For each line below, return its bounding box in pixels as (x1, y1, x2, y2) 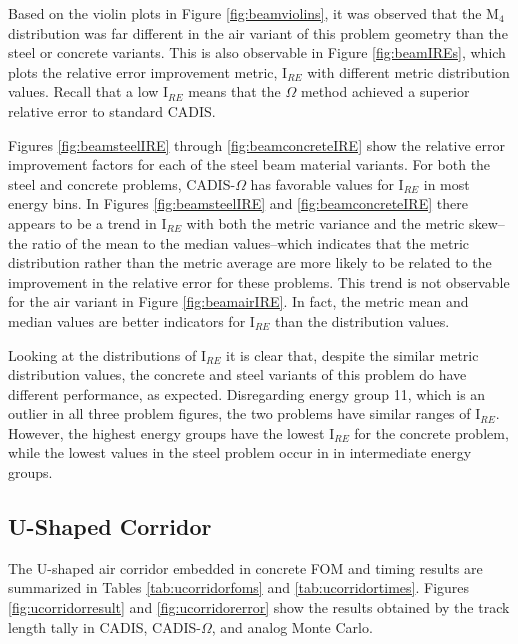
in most (423, 173, 470, 194)
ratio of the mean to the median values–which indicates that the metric (32, 232, 470, 253)
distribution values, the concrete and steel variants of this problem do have (8, 364, 467, 385)
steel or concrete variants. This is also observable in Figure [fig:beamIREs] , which (8, 42, 506, 63)
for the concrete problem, (354, 422, 509, 443)
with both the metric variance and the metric (186, 212, 465, 233)
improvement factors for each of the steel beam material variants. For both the (8, 154, 491, 175)
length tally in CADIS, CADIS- (8, 616, 201, 637)
